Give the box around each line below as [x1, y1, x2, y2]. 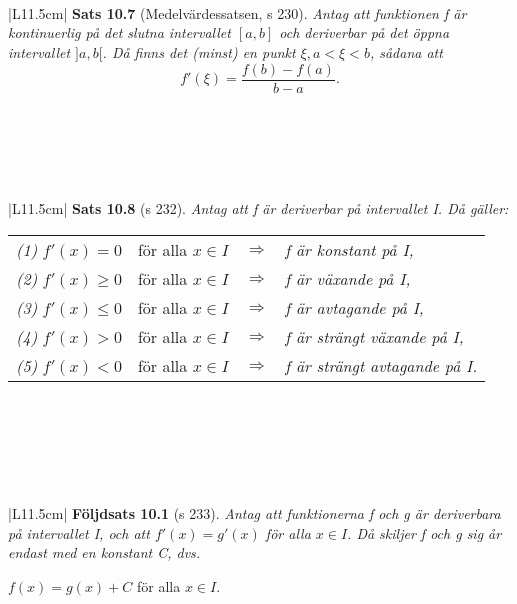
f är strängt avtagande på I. [285, 353, 478, 377]
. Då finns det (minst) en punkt [102, 41, 296, 62]
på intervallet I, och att [8, 522, 150, 543]
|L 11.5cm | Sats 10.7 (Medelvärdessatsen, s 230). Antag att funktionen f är [8, 2, 467, 23]
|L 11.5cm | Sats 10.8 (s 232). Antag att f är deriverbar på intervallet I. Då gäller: [8, 198, 509, 218]
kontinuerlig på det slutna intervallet [8, 22, 231, 43]
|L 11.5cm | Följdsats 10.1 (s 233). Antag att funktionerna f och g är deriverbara [8, 502, 501, 523]
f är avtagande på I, [285, 295, 424, 319]
